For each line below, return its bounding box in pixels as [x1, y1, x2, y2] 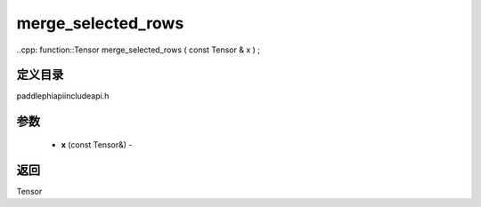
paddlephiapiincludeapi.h [16, 91, 110, 101]
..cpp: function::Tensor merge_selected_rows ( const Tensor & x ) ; [16, 44, 260, 55]
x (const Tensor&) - [61, 139, 133, 150]
